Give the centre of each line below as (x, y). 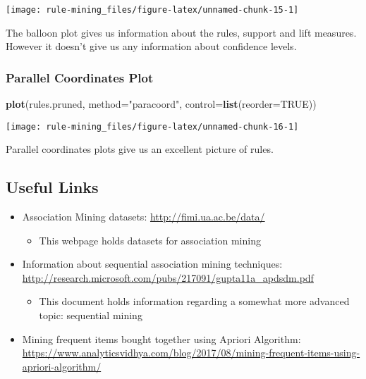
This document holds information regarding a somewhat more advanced (194, 301)
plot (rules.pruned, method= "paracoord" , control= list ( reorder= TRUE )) (161, 104)
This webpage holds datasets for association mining (150, 240)
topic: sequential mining (91, 315)
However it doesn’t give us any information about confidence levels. (151, 46)
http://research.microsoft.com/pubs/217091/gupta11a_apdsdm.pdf (168, 277)
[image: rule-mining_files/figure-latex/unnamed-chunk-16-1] (152, 126)
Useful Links (52, 187)
